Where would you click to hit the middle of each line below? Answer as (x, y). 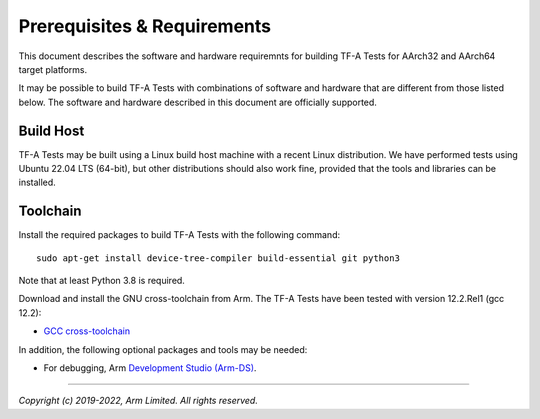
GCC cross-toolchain (86, 331)
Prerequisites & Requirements (145, 26)
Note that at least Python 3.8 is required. (101, 281)
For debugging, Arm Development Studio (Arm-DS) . (150, 368)
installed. (37, 182)
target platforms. (53, 69)
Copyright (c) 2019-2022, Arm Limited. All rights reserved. (138, 401)
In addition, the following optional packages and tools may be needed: (163, 349)
